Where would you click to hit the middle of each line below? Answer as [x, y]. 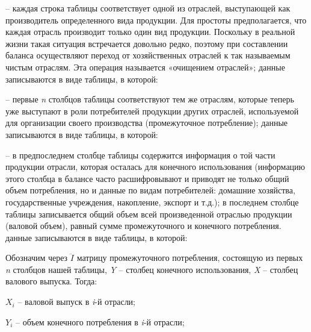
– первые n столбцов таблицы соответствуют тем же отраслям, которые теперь [150, 99]
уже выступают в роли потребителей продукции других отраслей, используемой [152, 111]
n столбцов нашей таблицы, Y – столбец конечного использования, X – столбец [152, 269]
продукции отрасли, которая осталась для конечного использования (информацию [155, 167]
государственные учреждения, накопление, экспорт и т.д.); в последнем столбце [152, 202]
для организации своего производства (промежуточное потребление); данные [147, 123]
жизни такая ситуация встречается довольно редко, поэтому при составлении [147, 43]
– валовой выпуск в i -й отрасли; [77, 302]
